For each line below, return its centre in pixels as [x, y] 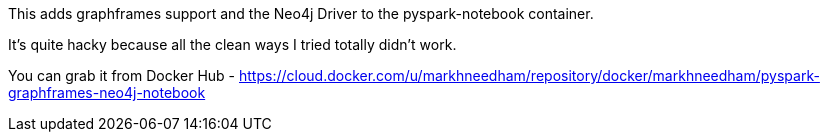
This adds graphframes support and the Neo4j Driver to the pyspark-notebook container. [301, 13]
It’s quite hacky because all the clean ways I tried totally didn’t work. [232, 44]
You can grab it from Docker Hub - [122, 75]
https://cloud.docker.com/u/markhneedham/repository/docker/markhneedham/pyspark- [529, 75]
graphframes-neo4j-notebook [107, 92]
